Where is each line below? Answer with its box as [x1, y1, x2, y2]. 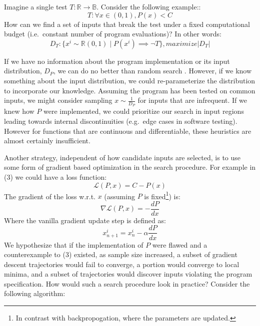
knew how [4, 106, 34, 116]
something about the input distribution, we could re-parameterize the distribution [4, 75, 255, 85]
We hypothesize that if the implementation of [4, 239, 143, 250]
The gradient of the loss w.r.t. [4, 191, 96, 201]
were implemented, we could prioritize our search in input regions [43, 106, 244, 116]
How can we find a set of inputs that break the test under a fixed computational [4, 18, 250, 29]
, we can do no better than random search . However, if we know [53, 65, 252, 76]
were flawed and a [152, 239, 207, 250]
